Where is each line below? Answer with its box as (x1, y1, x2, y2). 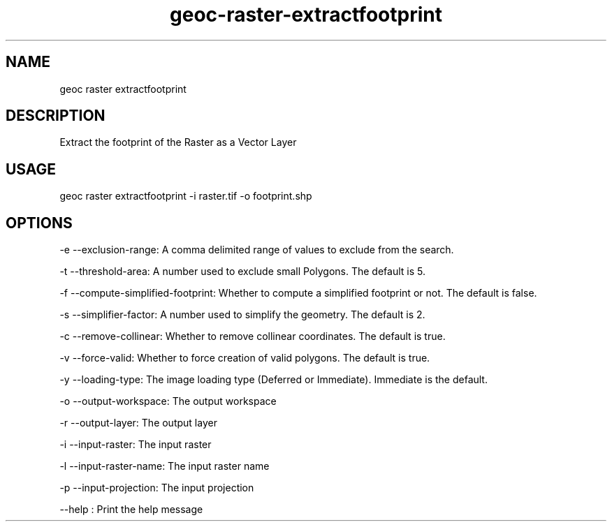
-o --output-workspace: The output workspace (59, 395, 277, 408)
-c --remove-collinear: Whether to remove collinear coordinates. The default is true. (59, 330, 446, 343)
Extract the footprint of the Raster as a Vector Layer (59, 136, 297, 149)
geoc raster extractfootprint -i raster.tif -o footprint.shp (59, 190, 312, 202)
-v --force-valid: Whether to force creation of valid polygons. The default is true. (59, 352, 430, 364)
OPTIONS (6, 214, 73, 232)
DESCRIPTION (6, 107, 105, 125)
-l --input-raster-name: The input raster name (59, 460, 270, 473)
